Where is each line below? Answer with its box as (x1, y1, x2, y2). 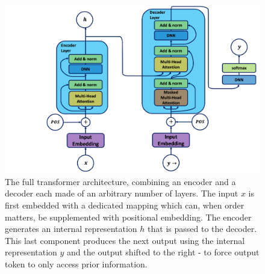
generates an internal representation (5, 222, 137, 235)
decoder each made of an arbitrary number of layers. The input (5, 187, 238, 199)
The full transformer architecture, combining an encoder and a (5, 175, 236, 187)
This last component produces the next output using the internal (5, 234, 245, 246)
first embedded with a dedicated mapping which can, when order (5, 198, 245, 211)
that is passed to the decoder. (148, 222, 257, 235)
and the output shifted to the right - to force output (67, 246, 260, 258)
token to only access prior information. (5, 257, 148, 270)
